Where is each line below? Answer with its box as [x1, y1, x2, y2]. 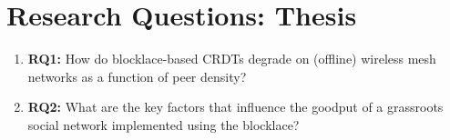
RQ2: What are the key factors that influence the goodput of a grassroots [27, 97, 444, 116]
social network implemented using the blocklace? [27, 115, 300, 134]
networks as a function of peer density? [27, 66, 247, 85]
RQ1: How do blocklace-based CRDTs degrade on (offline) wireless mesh [27, 49, 436, 68]
